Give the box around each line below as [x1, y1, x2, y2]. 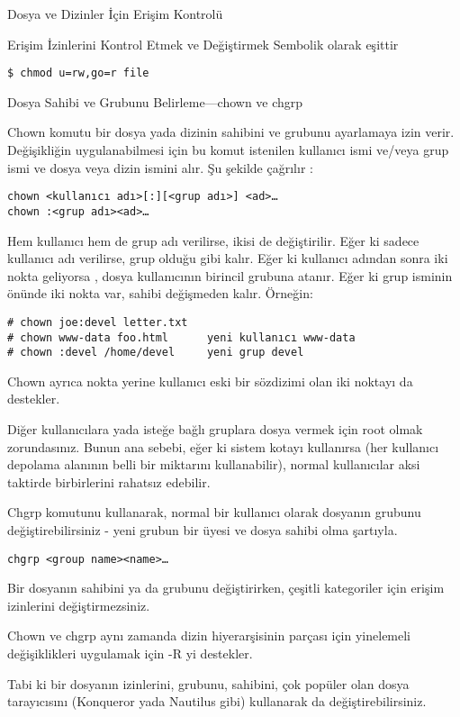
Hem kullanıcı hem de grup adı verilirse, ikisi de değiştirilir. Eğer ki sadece [7, 231, 419, 250]
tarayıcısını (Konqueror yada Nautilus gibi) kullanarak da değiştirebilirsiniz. [7, 692, 427, 711]
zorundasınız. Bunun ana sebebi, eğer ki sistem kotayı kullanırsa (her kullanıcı [7, 437, 439, 456]
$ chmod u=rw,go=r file [7, 67, 149, 80]
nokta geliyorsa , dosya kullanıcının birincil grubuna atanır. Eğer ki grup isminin [7, 266, 453, 285]
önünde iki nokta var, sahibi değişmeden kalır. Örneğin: [7, 284, 313, 303]
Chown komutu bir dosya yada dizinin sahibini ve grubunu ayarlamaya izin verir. [7, 123, 455, 141]
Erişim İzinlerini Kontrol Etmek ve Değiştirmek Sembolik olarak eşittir [7, 34, 399, 53]
